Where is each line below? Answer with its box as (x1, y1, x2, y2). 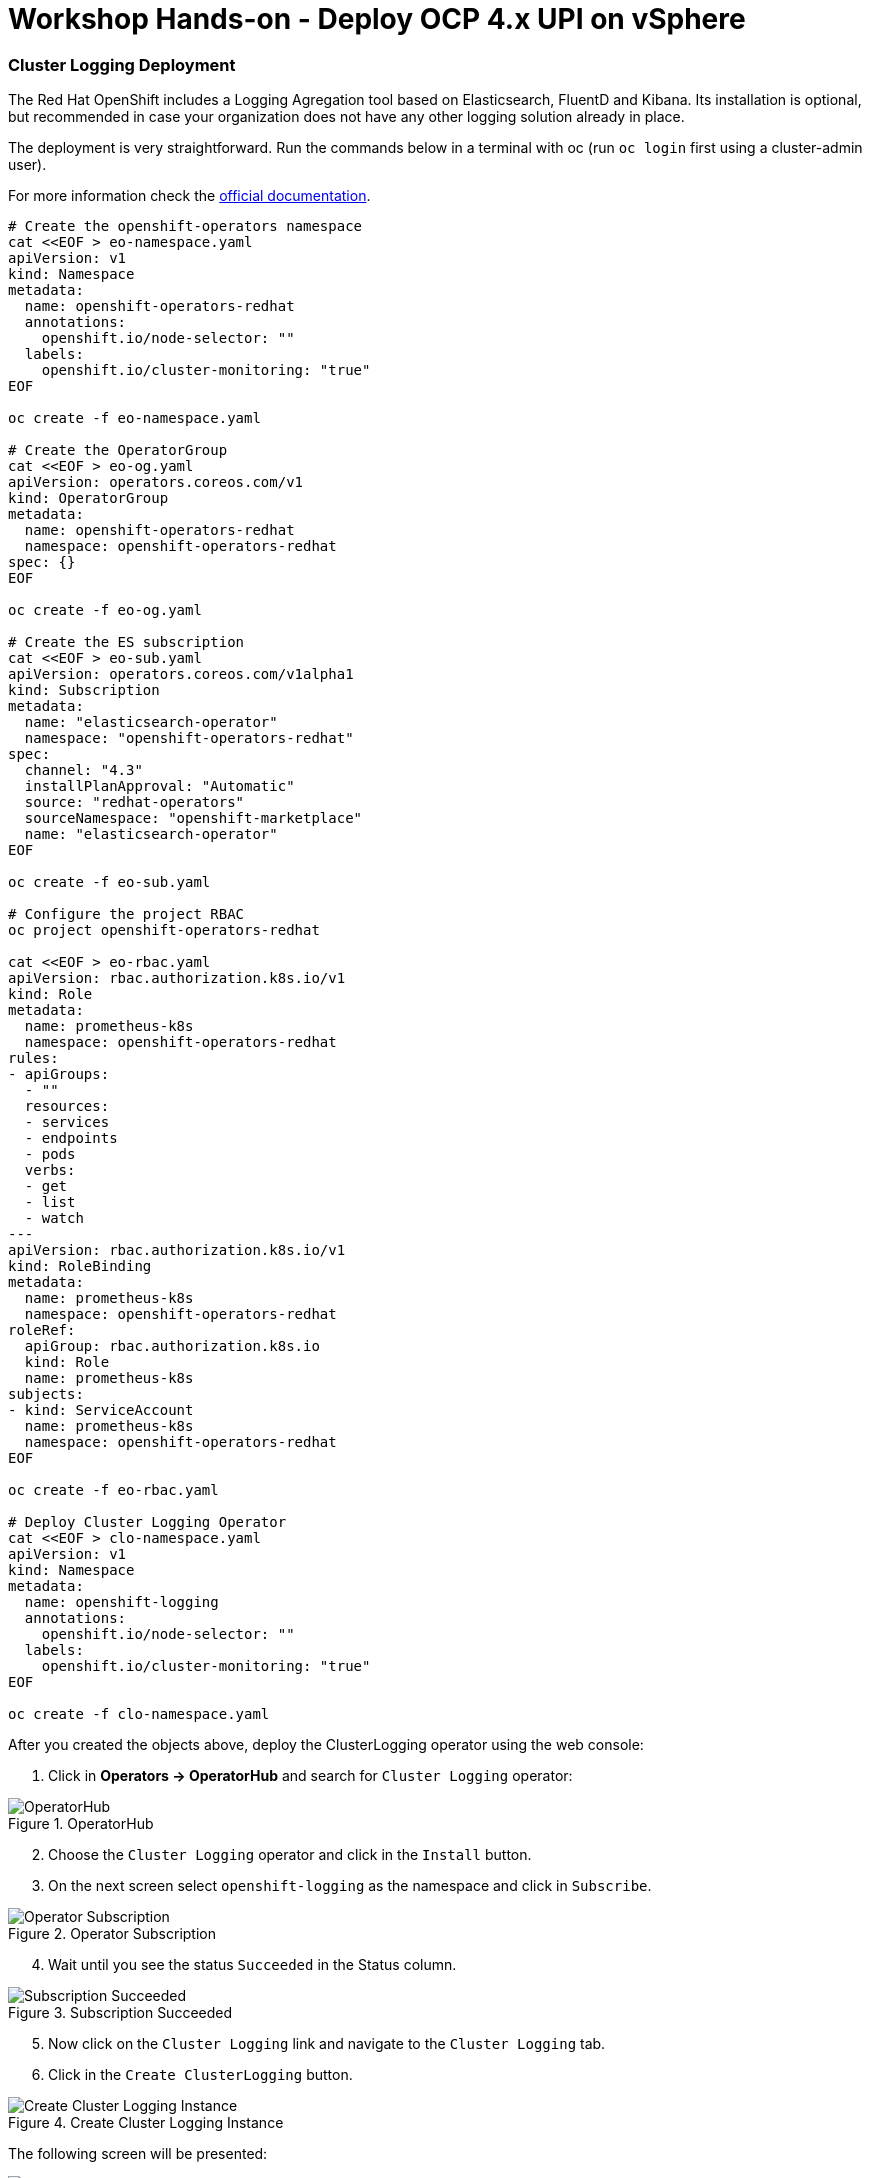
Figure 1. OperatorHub (8, 1815, 154, 1833)
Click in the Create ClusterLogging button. (48, 2066, 353, 2084)
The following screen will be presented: (8, 2145, 268, 2163)
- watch (24, 1210, 84, 1227)
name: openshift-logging (24, 1594, 219, 1611)
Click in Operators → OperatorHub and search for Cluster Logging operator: (48, 1767, 573, 1785)
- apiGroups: (8, 1066, 110, 1083)
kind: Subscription (8, 682, 160, 699)
